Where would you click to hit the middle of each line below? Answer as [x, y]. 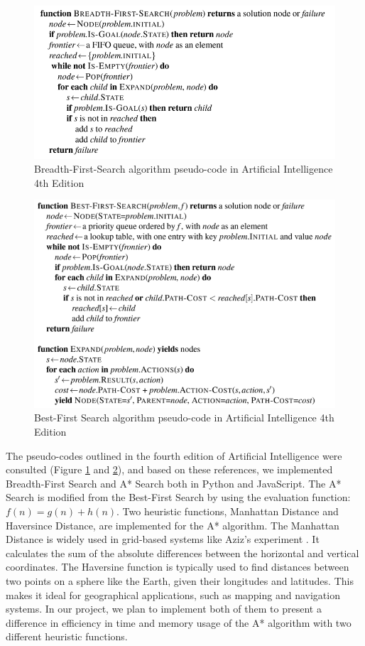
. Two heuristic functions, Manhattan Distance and [228, 511]
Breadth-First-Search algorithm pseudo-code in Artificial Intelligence [184, 169]
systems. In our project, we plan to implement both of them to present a [164, 609]
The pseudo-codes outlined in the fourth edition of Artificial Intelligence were [174, 455]
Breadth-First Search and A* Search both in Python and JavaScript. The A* [174, 483]
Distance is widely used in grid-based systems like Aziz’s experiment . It [163, 539]
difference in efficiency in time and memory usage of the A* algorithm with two [179, 622]
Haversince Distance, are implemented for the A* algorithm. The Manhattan [173, 525]
